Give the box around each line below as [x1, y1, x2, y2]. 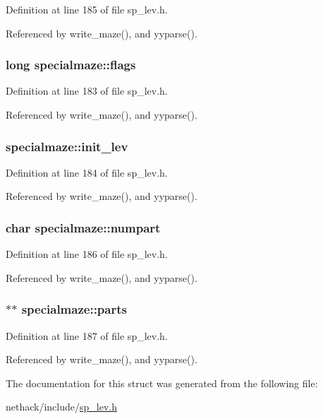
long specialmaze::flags [6, 56, 136, 73]
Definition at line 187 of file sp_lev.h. [6, 328, 168, 343]
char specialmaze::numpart [6, 218, 161, 236]
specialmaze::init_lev [6, 137, 128, 155]
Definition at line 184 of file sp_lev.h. [6, 165, 168, 179]
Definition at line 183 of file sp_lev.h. [6, 83, 168, 98]
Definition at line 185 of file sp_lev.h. [6, 2, 168, 16]
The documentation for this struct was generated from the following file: [6, 375, 318, 390]
